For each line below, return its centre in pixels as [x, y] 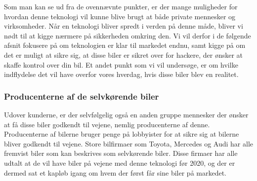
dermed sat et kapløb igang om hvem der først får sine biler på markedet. [115, 172]
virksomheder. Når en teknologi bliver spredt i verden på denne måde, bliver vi [124, 26]
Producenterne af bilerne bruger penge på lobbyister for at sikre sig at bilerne [122, 134]
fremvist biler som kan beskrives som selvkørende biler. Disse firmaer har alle [121, 153]
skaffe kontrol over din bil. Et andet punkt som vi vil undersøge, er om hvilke [121, 64]
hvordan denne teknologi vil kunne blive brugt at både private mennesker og [120, 16]
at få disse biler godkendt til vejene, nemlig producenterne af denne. [107, 124]
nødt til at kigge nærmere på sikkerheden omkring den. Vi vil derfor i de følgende [128, 35]
